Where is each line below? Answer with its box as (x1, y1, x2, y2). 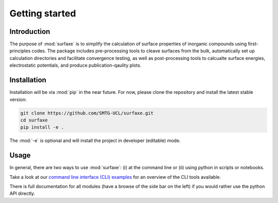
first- (248, 41, 258, 47)
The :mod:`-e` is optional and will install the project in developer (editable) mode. (9, 137, 181, 144)
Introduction (9, 27, 50, 36)
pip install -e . (20, 125, 64, 130)
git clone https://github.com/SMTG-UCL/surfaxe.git (20, 110, 154, 116)
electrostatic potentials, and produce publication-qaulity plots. (9, 62, 142, 69)
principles (9, 48, 31, 54)
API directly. (9, 190, 36, 197)
